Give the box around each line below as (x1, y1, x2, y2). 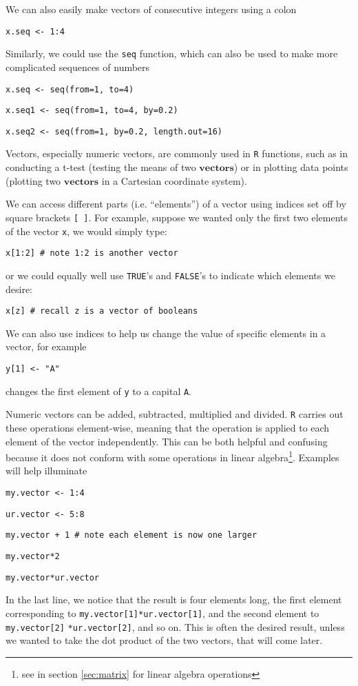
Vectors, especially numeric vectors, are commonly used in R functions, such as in (6, 146, 348, 161)
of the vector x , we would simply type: (6, 223, 167, 238)
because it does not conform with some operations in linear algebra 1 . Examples (6, 448, 339, 464)
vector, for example (6, 339, 87, 354)
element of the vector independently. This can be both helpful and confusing (6, 434, 328, 448)
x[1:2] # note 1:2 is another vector (6, 248, 178, 259)
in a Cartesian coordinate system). (101, 173, 247, 188)
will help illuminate (6, 463, 87, 478)
